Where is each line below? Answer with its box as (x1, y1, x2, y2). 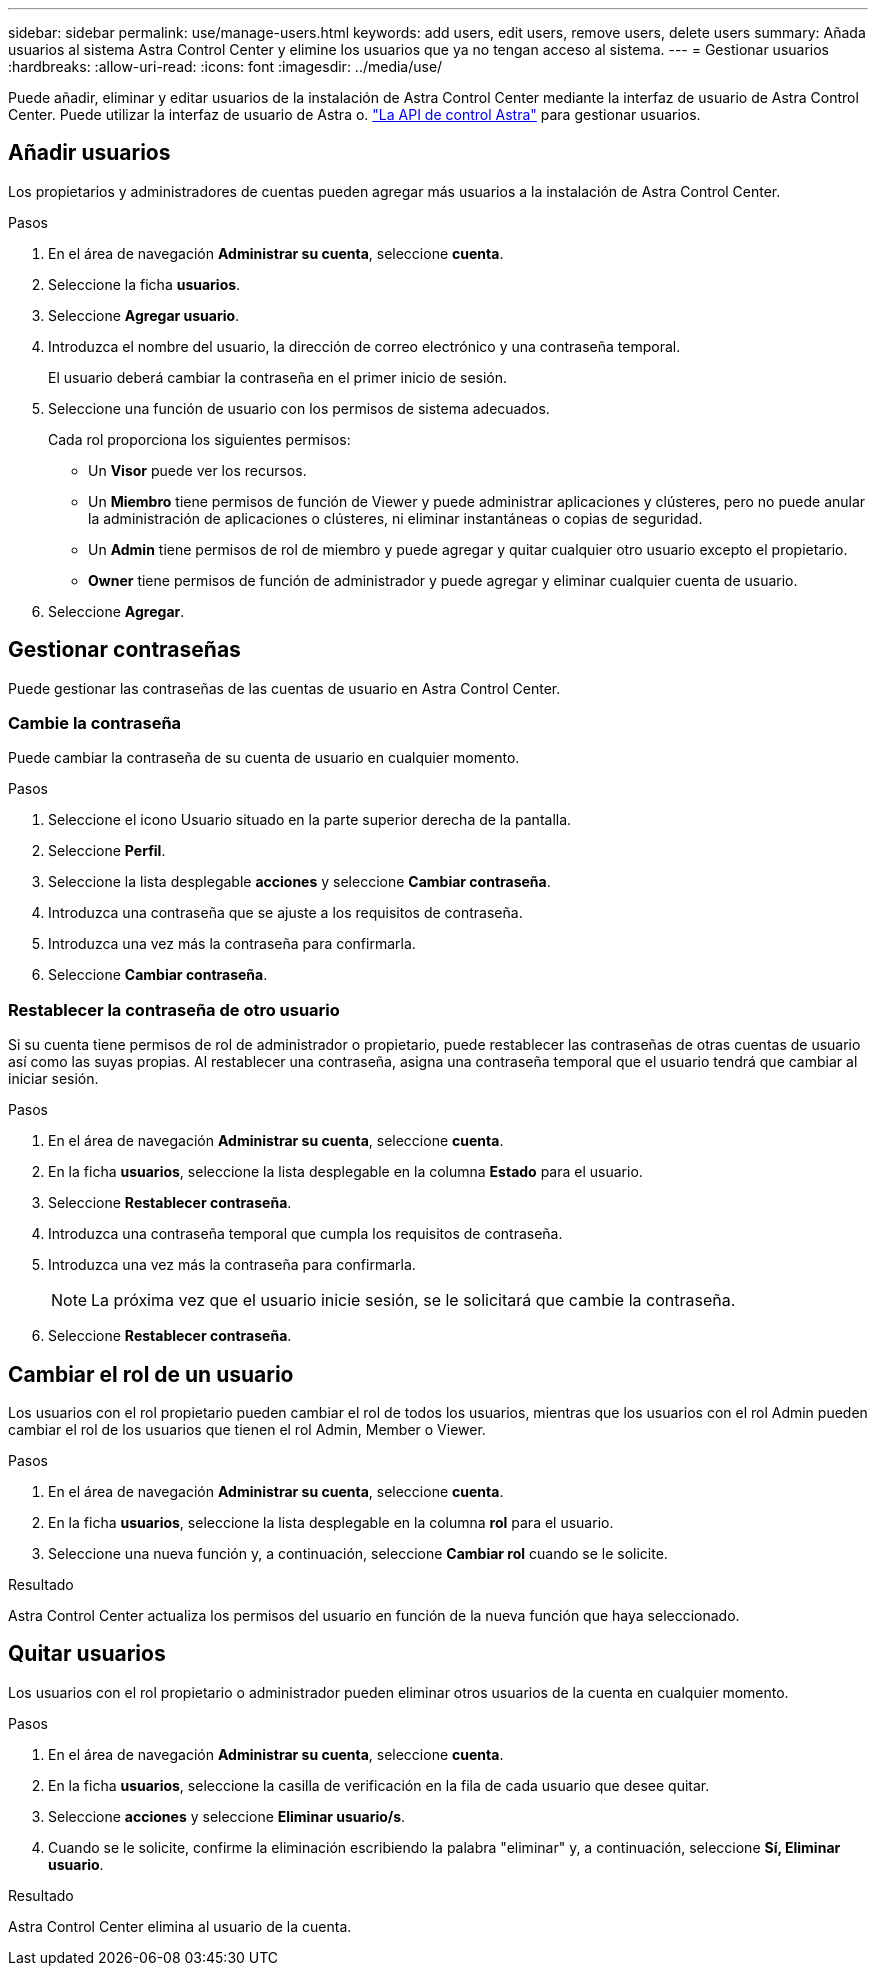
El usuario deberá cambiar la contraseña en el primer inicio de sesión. (48, 368, 508, 386)
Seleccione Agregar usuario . (48, 306, 240, 324)
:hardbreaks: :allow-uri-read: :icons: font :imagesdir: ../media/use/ (8, 58, 443, 75)
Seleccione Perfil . (48, 842, 166, 860)
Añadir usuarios (8, 140, 171, 166)
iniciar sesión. (8, 1070, 99, 1088)
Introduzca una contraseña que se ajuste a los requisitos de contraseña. (48, 904, 523, 922)
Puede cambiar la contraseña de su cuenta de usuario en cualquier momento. (8, 749, 520, 767)
